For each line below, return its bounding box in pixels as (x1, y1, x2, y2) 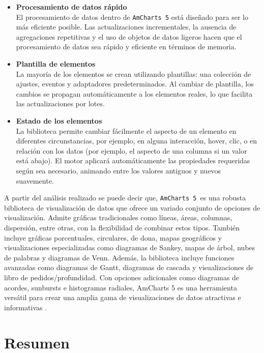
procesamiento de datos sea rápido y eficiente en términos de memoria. (16, 41, 237, 52)
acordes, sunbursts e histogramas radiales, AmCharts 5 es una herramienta (4, 282, 237, 292)
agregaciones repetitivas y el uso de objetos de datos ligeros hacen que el (16, 31, 242, 42)
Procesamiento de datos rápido (16, 2, 127, 12)
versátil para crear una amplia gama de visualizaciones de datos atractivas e (4, 292, 241, 303)
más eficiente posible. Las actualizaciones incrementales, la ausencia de (16, 21, 237, 32)
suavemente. (16, 175, 54, 186)
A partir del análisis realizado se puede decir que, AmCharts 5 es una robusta (4, 192, 246, 203)
